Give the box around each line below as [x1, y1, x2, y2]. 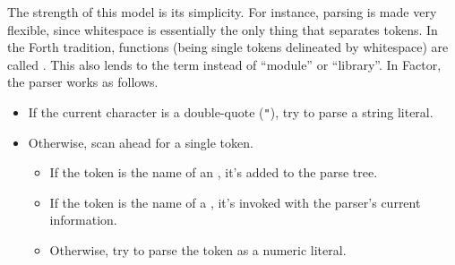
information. [49, 210, 117, 229]
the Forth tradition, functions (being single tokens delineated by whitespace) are [7, 38, 449, 56]
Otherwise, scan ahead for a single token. [28, 132, 253, 151]
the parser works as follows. [7, 73, 159, 91]
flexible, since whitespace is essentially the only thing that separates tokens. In [7, 20, 438, 38]
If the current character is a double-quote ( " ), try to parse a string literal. [28, 102, 434, 121]
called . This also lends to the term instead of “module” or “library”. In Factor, [7, 55, 442, 73]
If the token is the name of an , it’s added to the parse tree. [49, 163, 378, 182]
